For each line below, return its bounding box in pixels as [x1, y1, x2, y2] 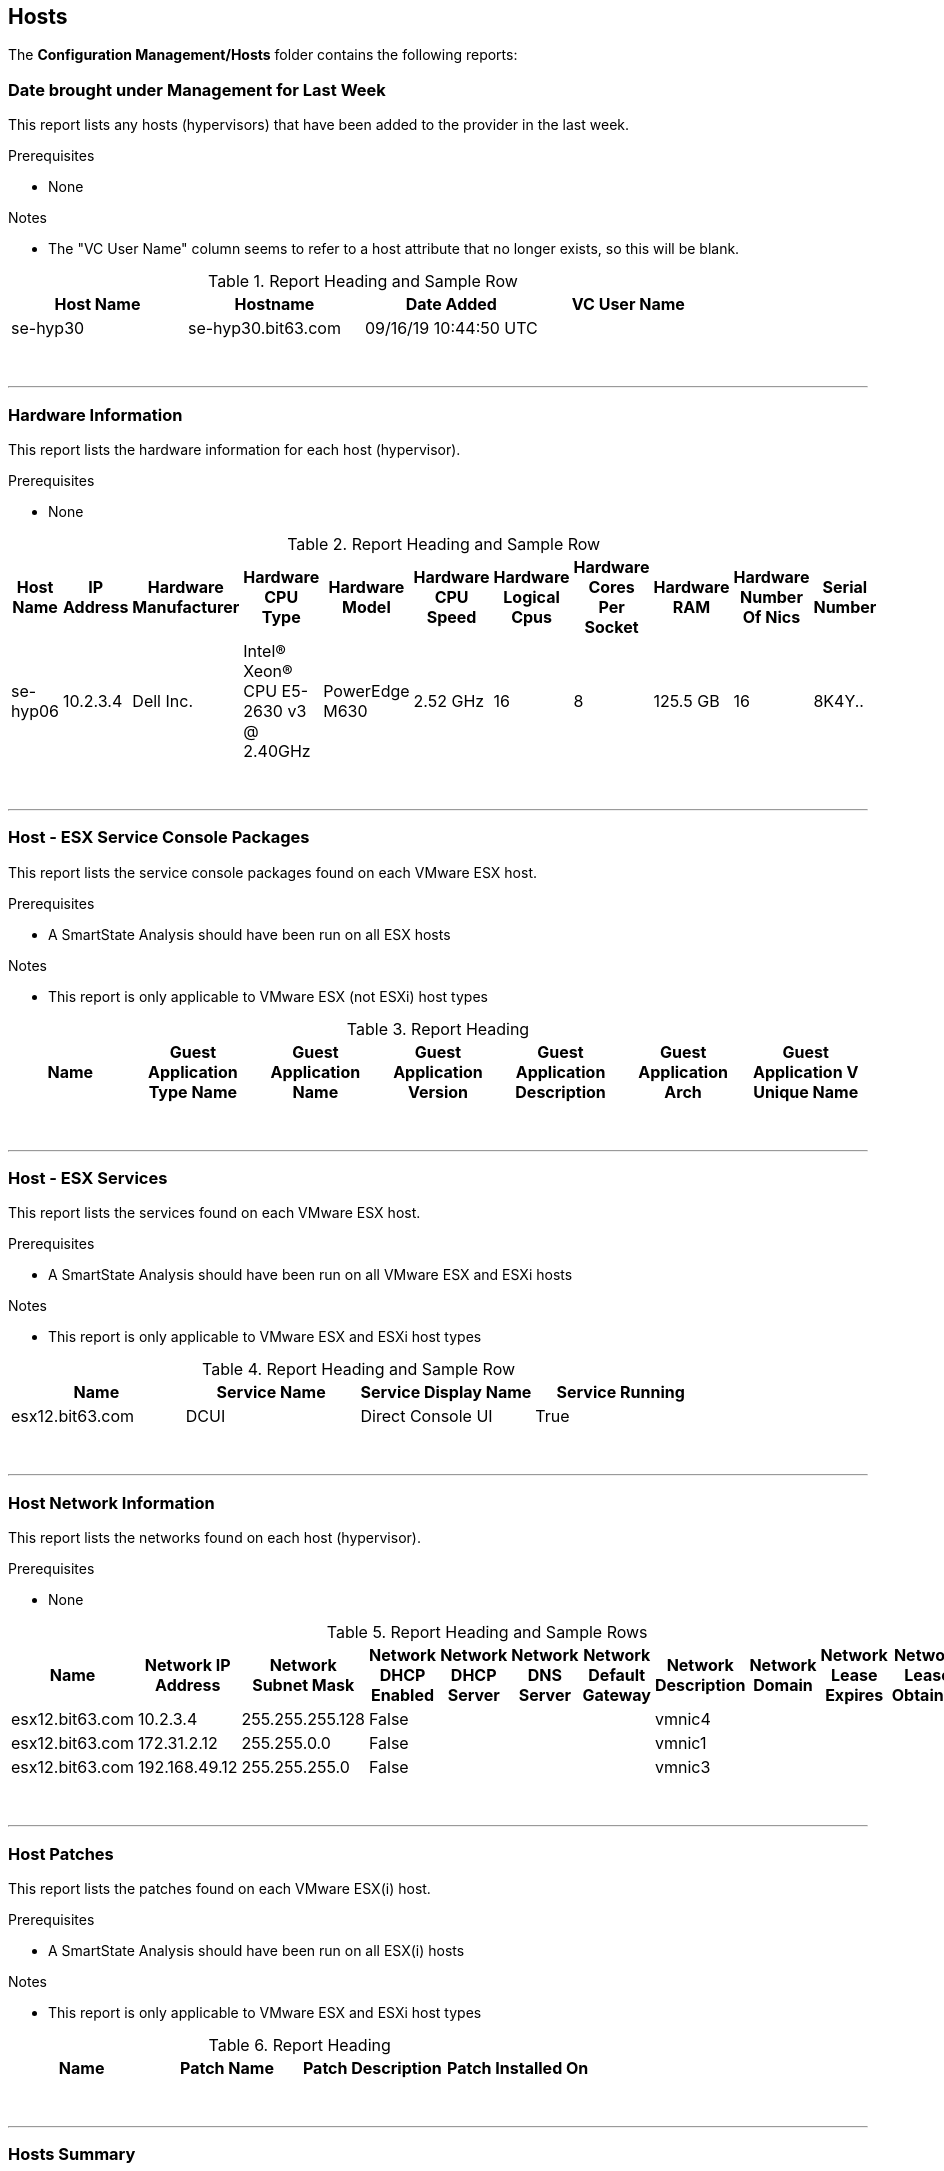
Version [407, 1081, 469, 1102]
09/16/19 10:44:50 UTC [364, 318, 538, 339]
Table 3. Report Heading [346, 1018, 530, 1039]
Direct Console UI [360, 1406, 493, 1427]
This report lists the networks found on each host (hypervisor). [8, 1529, 421, 1547]
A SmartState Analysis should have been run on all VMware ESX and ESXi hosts [48, 1266, 573, 1284]
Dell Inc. [132, 690, 193, 711]
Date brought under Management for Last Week [8, 79, 386, 100]
